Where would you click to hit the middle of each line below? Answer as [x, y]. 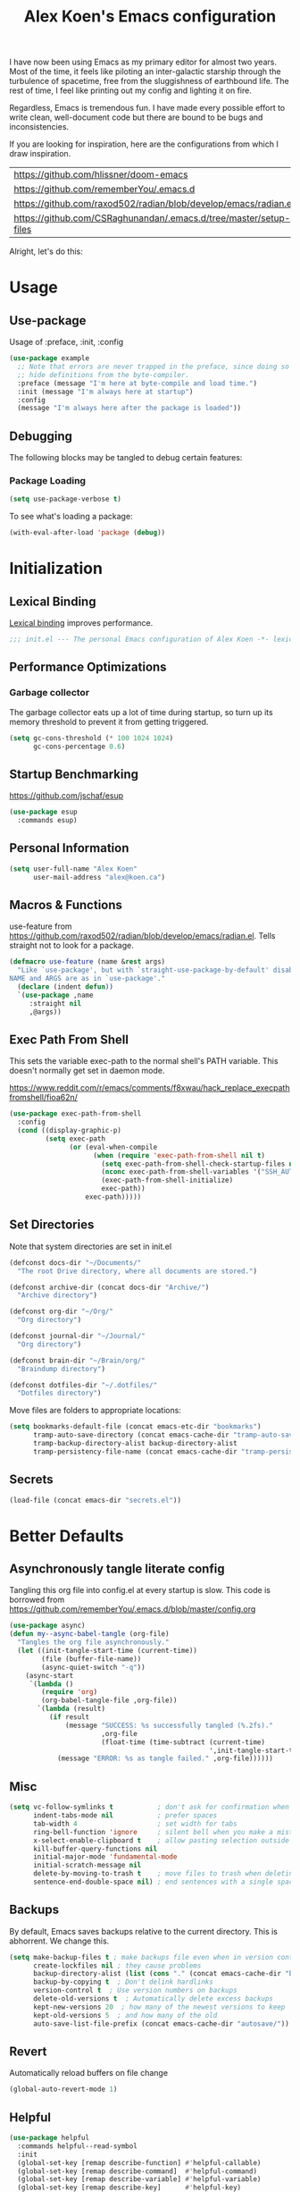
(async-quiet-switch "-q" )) [93, 1667]
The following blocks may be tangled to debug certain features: [126, 458]
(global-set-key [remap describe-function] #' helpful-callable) [139, 2162]
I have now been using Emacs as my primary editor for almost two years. [143, 62]
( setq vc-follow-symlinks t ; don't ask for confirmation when [150, 1808]
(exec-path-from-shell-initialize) [167, 1180]
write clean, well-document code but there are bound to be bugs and [136, 117]
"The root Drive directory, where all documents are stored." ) [137, 1271]
